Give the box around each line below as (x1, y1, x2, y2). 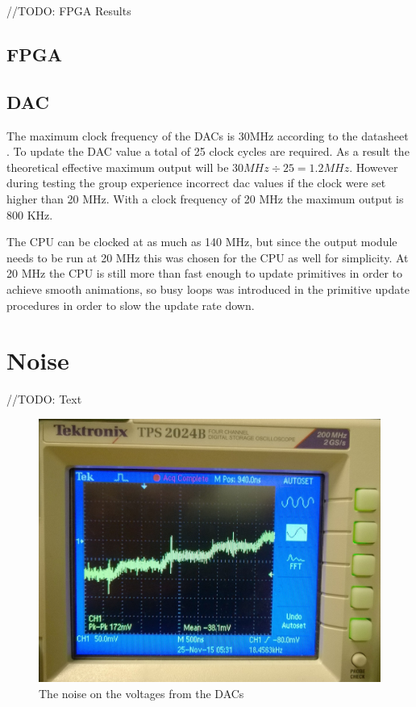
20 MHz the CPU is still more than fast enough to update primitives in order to (6, 265, 403, 282)
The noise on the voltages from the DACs (39, 684, 244, 701)
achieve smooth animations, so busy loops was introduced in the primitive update (6, 280, 410, 297)
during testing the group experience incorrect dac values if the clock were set (6, 174, 386, 191)
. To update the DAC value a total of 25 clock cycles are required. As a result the (6, 143, 410, 160)
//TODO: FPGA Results (6, 2, 131, 19)
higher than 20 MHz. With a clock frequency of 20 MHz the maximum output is (6, 190, 404, 207)
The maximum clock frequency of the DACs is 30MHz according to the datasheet (6, 127, 409, 144)
